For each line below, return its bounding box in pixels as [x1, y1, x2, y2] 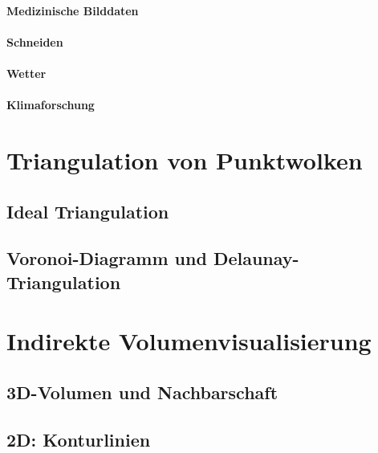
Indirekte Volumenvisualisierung [6, 324, 372, 357]
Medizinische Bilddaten [6, 2, 139, 18]
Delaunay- [213, 246, 299, 271]
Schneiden [6, 33, 63, 50]
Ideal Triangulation [6, 198, 169, 223]
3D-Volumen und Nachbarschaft [6, 379, 278, 404]
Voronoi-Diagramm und [6, 246, 207, 271]
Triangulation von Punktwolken [6, 143, 363, 176]
